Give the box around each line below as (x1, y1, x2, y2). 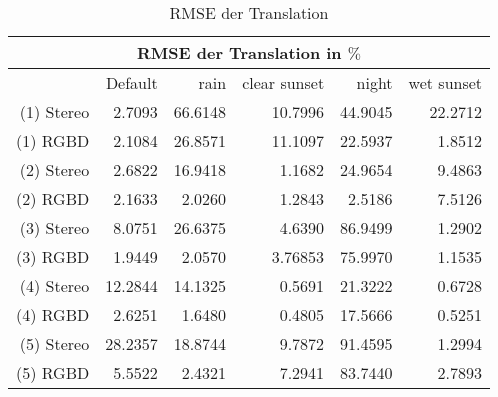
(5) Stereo (19, 332, 90, 355)
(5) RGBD (16, 361, 90, 384)
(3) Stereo (19, 216, 90, 239)
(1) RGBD (16, 129, 90, 152)
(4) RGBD (16, 303, 90, 326)
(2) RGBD (16, 187, 90, 210)
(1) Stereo (19, 100, 90, 123)
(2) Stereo (19, 158, 90, 181)
